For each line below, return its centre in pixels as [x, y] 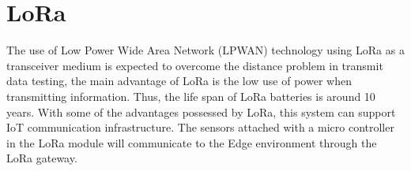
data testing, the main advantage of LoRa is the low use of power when [179, 81]
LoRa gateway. [42, 158]
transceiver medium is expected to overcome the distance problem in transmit [195, 65]
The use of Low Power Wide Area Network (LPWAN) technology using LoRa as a [205, 50]
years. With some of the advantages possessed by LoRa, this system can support [201, 112]
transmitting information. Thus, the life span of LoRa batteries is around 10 [191, 96]
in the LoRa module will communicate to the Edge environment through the [192, 142]
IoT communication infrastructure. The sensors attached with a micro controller [200, 127]
